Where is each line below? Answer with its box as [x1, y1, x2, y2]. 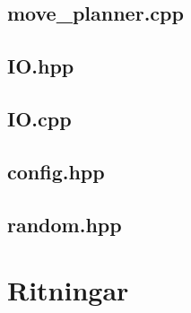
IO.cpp [7, 104, 72, 132]
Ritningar [7, 272, 129, 309]
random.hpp [7, 210, 122, 238]
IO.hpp [7, 52, 74, 80]
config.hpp [7, 157, 105, 185]
